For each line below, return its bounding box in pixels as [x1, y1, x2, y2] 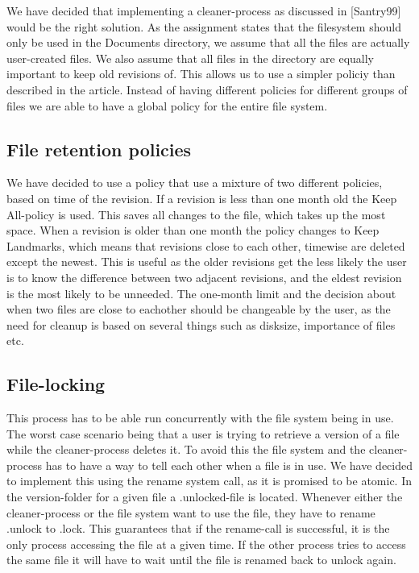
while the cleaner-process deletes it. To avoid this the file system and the [6, 441, 366, 458]
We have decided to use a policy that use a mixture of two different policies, [6, 174, 383, 191]
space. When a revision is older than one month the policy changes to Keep [6, 222, 380, 239]
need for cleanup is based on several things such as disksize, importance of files [6, 316, 396, 333]
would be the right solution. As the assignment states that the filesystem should [6, 18, 401, 35]
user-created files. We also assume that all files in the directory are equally [6, 49, 375, 66]
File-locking [6, 372, 106, 397]
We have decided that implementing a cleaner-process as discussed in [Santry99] [6, 2, 401, 19]
